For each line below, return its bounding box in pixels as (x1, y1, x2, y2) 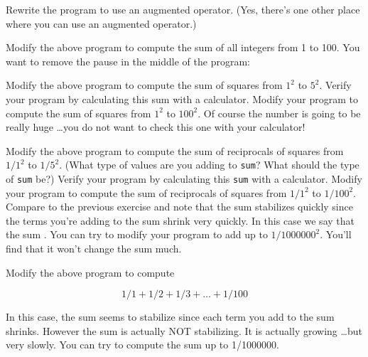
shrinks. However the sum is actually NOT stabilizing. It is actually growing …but (6, 323, 362, 338)
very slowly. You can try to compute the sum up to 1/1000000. (6, 337, 279, 352)
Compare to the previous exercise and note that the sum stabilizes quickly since (6, 199, 353, 214)
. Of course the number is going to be (197, 105, 361, 120)
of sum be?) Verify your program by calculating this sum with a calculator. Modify (6, 171, 362, 186)
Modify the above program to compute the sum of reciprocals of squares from (6, 143, 344, 158)
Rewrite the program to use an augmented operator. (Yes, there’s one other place (6, 2, 360, 16)
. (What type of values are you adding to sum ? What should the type (59, 157, 359, 172)
